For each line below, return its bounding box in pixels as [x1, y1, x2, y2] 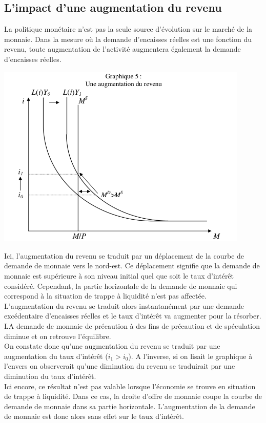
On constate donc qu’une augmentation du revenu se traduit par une [4, 341, 220, 351]
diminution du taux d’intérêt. [4, 370, 96, 381]
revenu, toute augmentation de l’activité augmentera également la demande [4, 44, 241, 54]
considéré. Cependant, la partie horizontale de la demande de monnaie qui [4, 280, 237, 291]
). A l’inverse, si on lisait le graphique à [128, 350, 253, 361]
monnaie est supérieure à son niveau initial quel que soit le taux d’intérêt [4, 270, 234, 281]
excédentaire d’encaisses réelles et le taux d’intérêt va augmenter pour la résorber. [4, 310, 261, 321]
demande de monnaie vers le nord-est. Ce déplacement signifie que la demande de [4, 260, 260, 271]
